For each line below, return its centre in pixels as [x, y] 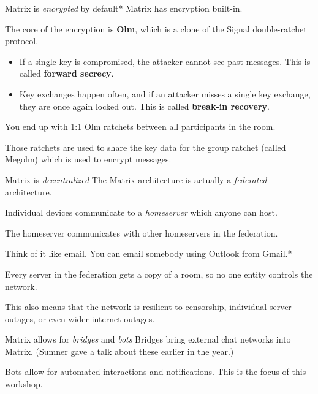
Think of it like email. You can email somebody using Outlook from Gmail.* [149, 253]
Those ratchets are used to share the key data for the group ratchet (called [146, 147]
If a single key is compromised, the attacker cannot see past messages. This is [165, 61]
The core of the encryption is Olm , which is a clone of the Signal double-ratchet [156, 28]
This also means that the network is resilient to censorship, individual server [148, 307]
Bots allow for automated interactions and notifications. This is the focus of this [156, 372]
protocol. [22, 41]
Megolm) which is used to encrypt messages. [88, 159]
